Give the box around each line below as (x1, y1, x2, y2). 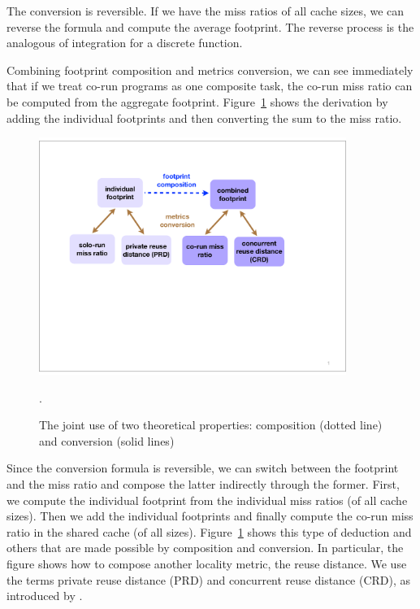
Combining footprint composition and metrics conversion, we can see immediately (6, 61, 414, 78)
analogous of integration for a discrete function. (6, 34, 243, 51)
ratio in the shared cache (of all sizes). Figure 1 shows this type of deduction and (6, 523, 412, 540)
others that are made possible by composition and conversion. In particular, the (6, 539, 404, 556)
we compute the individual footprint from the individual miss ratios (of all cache (6, 491, 408, 508)
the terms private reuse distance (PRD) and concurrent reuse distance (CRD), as (6, 571, 411, 588)
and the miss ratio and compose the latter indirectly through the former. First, (6, 476, 400, 493)
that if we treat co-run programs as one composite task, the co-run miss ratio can (6, 77, 413, 94)
